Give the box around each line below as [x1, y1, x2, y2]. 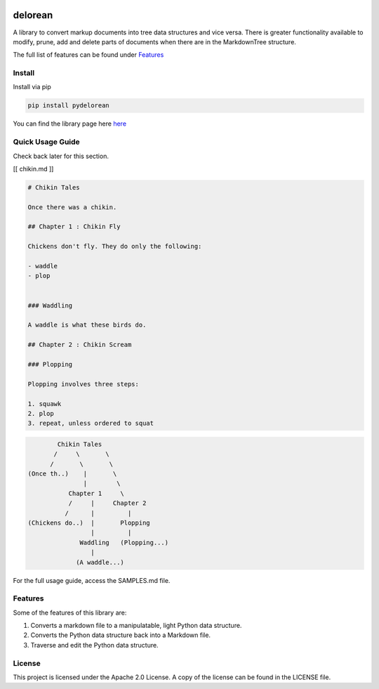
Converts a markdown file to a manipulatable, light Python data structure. [30, 622, 242, 630]
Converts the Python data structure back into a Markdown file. [30, 631, 211, 639]
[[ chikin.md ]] [13, 164, 54, 173]
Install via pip [13, 83, 52, 91]
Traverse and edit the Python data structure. [30, 641, 159, 649]
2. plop [27, 409, 54, 417]
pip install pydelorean [27, 102, 110, 110]
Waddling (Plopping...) [79, 538, 168, 546]
